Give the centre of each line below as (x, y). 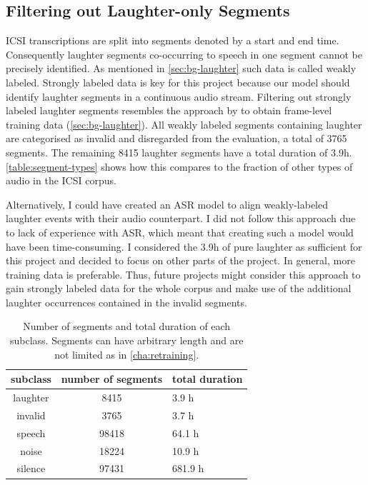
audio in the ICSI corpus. (61, 180)
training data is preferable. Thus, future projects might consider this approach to (183, 274)
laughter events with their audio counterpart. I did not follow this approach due (181, 218)
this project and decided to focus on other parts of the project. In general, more (180, 260)
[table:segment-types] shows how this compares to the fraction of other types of (179, 166)
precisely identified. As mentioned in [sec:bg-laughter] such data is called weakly (181, 68)
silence (31, 468)
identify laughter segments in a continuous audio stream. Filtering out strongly (179, 96)
